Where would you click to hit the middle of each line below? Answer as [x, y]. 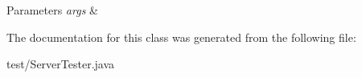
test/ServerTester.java [61, 64]
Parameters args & [52, 10]
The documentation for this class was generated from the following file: [181, 37]
